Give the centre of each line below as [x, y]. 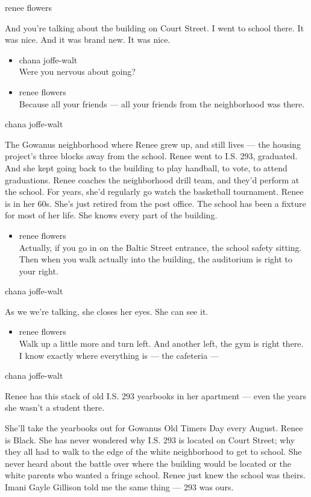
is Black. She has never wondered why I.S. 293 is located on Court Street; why [150, 439]
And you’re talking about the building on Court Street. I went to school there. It [155, 27]
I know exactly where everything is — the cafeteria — [119, 355]
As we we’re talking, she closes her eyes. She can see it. [107, 311]
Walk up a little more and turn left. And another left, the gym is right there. [161, 343]
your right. [39, 271]
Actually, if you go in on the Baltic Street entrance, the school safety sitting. [160, 247]
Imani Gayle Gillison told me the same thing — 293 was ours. [119, 487]
